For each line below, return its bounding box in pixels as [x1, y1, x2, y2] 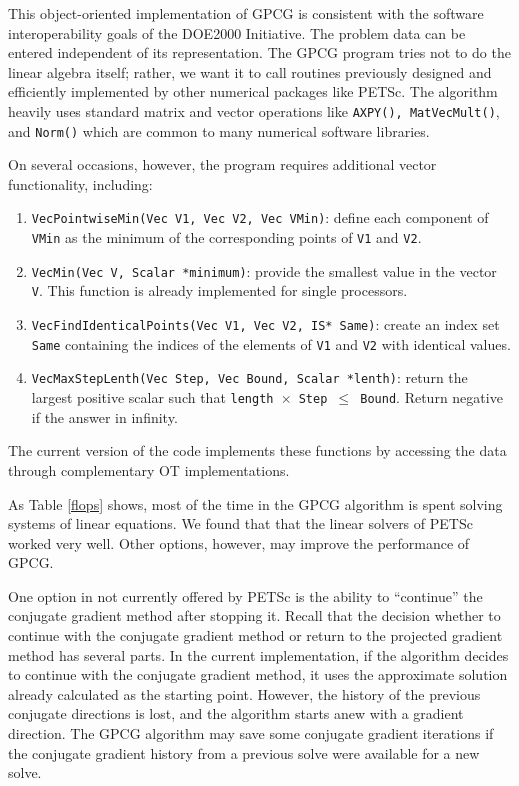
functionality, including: [8, 173, 153, 194]
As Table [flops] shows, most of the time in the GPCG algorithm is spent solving [8, 493, 503, 514]
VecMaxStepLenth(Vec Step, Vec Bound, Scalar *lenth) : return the [31, 367, 468, 388]
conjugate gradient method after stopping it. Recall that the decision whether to [8, 605, 501, 626]
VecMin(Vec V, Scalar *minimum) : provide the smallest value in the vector [31, 260, 497, 281]
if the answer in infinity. [31, 406, 178, 427]
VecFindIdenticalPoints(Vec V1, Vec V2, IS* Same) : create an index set [31, 314, 500, 335]
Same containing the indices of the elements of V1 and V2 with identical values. [31, 333, 511, 354]
